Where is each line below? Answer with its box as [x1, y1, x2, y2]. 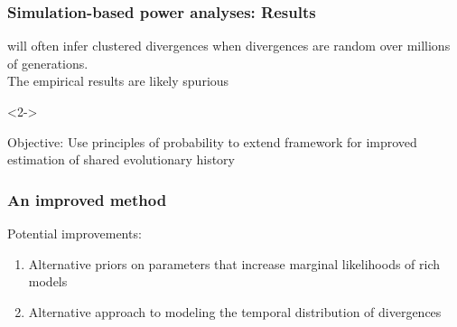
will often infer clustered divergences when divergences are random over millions [7, 36, 451, 55]
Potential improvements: [7, 224, 142, 242]
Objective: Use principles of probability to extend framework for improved [7, 132, 417, 151]
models [28, 272, 68, 291]
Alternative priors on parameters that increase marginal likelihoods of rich [28, 254, 441, 273]
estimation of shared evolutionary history [7, 150, 235, 169]
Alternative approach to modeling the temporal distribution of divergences [28, 302, 442, 321]
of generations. [7, 53, 89, 72]
